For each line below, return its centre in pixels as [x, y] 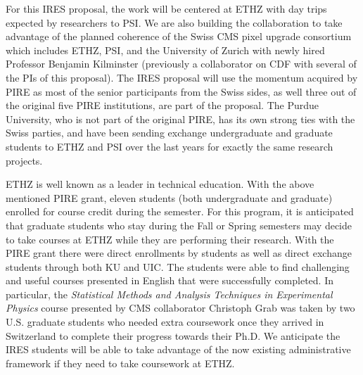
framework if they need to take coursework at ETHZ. [120, 363]
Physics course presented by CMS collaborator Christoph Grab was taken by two [180, 308]
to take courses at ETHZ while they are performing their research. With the [170, 239]
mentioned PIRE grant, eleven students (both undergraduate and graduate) [169, 197]
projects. [24, 160]
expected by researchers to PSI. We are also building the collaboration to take [174, 22]
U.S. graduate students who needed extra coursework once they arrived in [165, 322]
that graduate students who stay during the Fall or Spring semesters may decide [179, 225]
